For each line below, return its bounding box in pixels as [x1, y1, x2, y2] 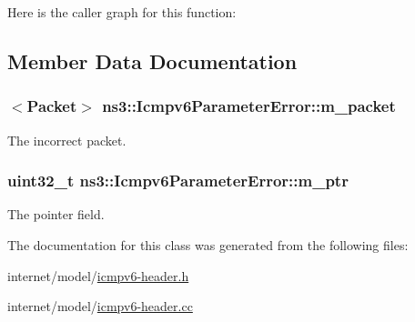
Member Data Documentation [7, 46, 298, 75]
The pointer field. [7, 205, 105, 224]
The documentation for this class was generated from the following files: [7, 236, 409, 254]
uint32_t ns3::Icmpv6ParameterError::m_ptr [7, 169, 349, 192]
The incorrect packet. [7, 130, 127, 149]
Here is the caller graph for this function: [7, 3, 237, 21]
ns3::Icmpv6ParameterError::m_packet [102, 95, 396, 117]
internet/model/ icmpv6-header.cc [7, 297, 193, 316]
